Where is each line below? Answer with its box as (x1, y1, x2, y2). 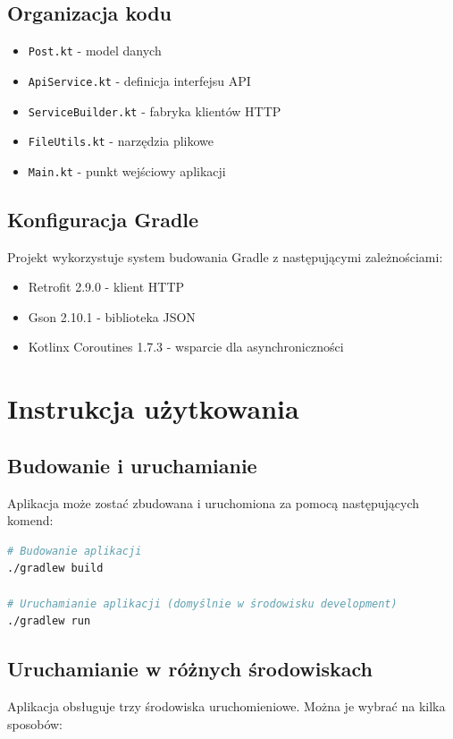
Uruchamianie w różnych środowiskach (7, 655, 373, 683)
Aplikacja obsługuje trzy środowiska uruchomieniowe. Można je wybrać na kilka (7, 697, 446, 715)
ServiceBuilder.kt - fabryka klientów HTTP (28, 101, 281, 120)
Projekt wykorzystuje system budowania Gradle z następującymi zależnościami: (7, 247, 443, 266)
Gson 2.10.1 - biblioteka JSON (28, 307, 196, 326)
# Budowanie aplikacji (7, 544, 142, 557)
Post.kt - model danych (28, 41, 162, 60)
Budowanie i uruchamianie (7, 451, 257, 479)
